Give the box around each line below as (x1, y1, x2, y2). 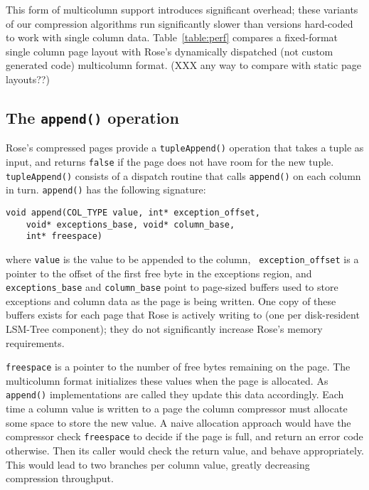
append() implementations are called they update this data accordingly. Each (6, 387, 344, 402)
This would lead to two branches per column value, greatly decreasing (6, 457, 310, 472)
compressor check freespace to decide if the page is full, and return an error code (6, 429, 363, 444)
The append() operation (6, 106, 179, 128)
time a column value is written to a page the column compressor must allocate (6, 401, 348, 416)
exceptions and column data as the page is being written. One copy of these (6, 293, 336, 308)
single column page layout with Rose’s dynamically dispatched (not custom (6, 43, 333, 58)
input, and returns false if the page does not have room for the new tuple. (6, 154, 334, 169)
